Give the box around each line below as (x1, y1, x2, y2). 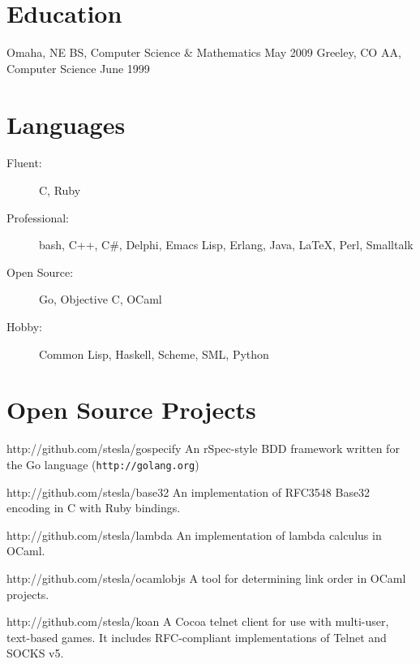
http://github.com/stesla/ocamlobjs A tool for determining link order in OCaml (6, 569, 406, 586)
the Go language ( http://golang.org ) (6, 455, 199, 472)
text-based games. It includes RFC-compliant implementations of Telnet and (6, 628, 387, 645)
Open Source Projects (6, 393, 256, 426)
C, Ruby (39, 182, 81, 199)
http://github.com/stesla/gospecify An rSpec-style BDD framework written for (6, 440, 400, 457)
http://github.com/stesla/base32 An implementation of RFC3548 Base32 (6, 483, 371, 500)
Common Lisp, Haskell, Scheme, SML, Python (39, 345, 269, 362)
